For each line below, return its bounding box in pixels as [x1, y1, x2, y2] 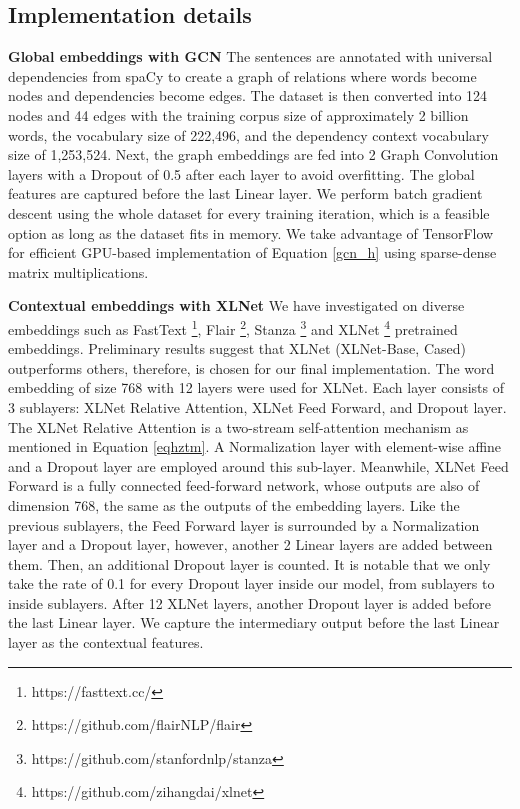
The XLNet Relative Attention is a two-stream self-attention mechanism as [8, 416, 469, 437]
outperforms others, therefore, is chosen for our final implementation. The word [8, 357, 495, 378]
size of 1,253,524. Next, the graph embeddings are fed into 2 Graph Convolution [8, 144, 499, 165]
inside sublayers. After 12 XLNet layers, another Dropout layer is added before [8, 592, 491, 613]
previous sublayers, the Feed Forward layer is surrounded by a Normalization [8, 514, 480, 535]
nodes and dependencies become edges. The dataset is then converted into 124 [8, 85, 488, 106]
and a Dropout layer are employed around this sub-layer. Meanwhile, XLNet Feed [8, 455, 509, 476]
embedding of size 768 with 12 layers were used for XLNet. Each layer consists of [8, 377, 504, 398]
